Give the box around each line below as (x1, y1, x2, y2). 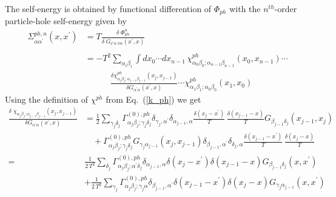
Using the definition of (5, 92, 88, 105)
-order (274, 2, 297, 15)
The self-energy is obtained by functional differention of (5, 2, 212, 15)
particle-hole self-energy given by (5, 15, 127, 27)
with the (229, 2, 261, 15)
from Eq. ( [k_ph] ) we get (106, 92, 201, 105)
